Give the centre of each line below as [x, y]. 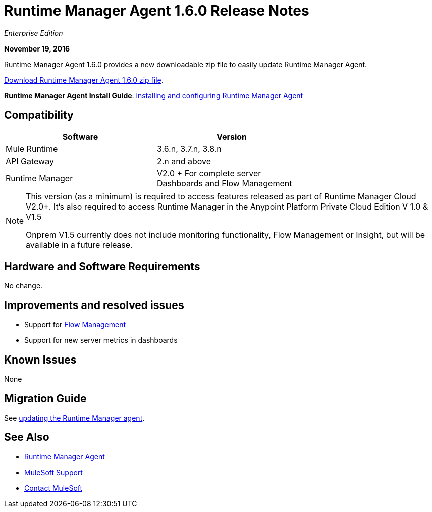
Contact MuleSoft [53, 488]
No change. [23, 286]
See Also [27, 437]
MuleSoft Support [53, 472]
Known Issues [40, 360]
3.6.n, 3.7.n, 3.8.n [189, 149]
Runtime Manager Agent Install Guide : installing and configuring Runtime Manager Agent [154, 95]
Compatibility [39, 115]
